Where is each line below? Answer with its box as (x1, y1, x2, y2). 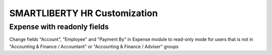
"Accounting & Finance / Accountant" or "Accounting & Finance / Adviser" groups (9, 43, 179, 49)
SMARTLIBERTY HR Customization (9, 8, 158, 19)
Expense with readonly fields (9, 22, 109, 31)
